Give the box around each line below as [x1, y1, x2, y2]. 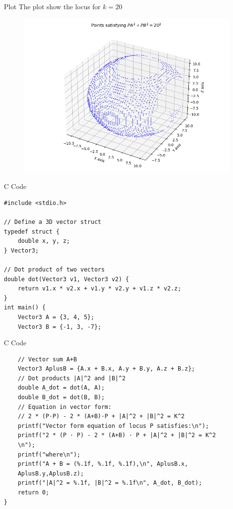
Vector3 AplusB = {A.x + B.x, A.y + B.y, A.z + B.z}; [17, 365, 195, 373]
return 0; [17, 489, 50, 496]
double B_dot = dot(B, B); [17, 394, 105, 401]
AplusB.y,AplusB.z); [17, 470, 84, 477]
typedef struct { [4, 228, 60, 235]
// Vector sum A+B [17, 356, 77, 363]
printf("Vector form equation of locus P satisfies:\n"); [17, 422, 209, 429]
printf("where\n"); [17, 451, 81, 458]
